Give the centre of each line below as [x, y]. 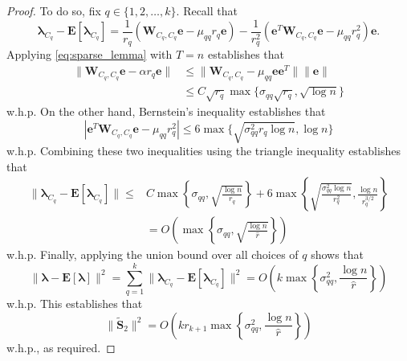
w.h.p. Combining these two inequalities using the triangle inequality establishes [203, 151]
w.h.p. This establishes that [75, 304]
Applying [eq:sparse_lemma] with [90, 54]
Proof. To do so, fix [54, 10]
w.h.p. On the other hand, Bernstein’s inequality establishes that [166, 111]
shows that [338, 254]
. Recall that [207, 10]
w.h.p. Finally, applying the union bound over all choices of [153, 254]
